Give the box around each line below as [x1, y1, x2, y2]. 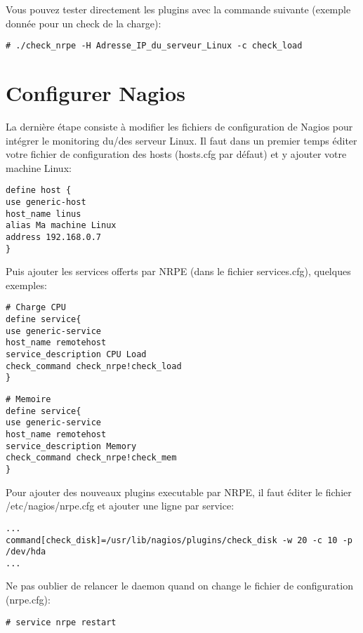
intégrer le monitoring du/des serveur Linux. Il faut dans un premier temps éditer [6, 133, 357, 147]
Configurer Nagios [6, 79, 185, 107]
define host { [6, 185, 72, 196]
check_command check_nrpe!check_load [6, 361, 182, 371]
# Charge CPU [6, 302, 66, 313]
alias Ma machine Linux [6, 220, 117, 231]
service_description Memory [6, 441, 137, 451]
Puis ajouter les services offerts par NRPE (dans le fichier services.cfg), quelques [6, 264, 351, 279]
